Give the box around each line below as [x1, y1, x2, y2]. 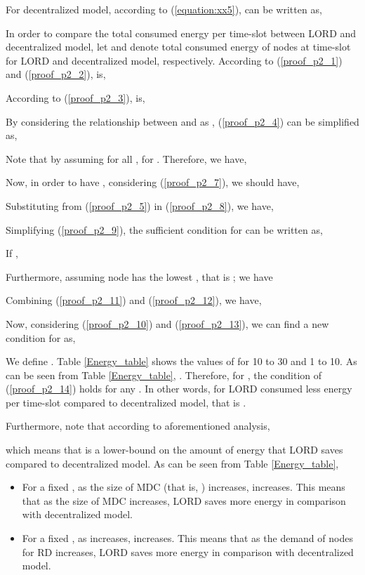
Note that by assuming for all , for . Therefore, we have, [6, 151, 247, 166]
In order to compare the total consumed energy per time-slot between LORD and [6, 25, 357, 40]
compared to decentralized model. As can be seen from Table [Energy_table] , [6, 456, 339, 470]
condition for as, [6, 330, 76, 345]
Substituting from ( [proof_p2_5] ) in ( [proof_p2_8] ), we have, [6, 198, 274, 213]
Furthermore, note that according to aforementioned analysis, [6, 418, 270, 433]
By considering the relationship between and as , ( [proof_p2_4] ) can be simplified [6, 114, 359, 128]
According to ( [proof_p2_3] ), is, [6, 90, 145, 105]
